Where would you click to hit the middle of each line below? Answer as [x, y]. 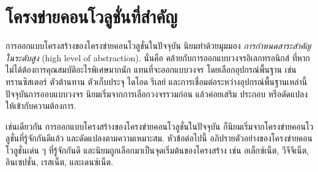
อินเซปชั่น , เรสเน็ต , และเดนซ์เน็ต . [60, 162]
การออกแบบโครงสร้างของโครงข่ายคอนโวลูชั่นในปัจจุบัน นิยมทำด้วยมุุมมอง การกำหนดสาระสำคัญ [158, 46]
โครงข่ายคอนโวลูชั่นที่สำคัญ [92, 16]
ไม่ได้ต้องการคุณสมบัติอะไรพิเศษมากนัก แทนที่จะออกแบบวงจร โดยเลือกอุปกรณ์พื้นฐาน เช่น [151, 69]
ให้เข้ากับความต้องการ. [41, 106]
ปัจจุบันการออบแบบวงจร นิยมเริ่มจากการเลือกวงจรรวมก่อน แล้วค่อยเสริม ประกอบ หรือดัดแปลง [157, 93]
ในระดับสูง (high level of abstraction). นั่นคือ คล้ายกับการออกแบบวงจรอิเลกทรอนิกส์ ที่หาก [158, 57]
